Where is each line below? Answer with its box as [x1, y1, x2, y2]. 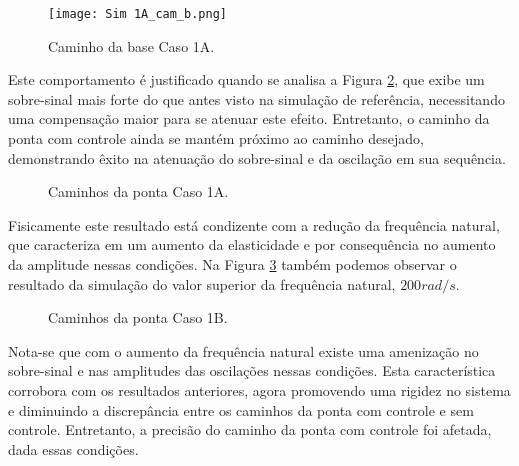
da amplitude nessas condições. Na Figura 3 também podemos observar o [8, 254, 457, 274]
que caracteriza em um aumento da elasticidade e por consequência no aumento [8, 234, 496, 255]
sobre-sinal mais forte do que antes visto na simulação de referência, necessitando [8, 88, 505, 109]
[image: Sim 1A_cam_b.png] [48, 7, 227, 21]
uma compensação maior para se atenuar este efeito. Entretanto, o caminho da [8, 108, 490, 129]
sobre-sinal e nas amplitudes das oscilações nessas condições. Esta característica [8, 360, 496, 381]
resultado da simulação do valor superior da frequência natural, [8, 273, 396, 294]
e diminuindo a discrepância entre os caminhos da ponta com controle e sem [8, 399, 474, 420]
